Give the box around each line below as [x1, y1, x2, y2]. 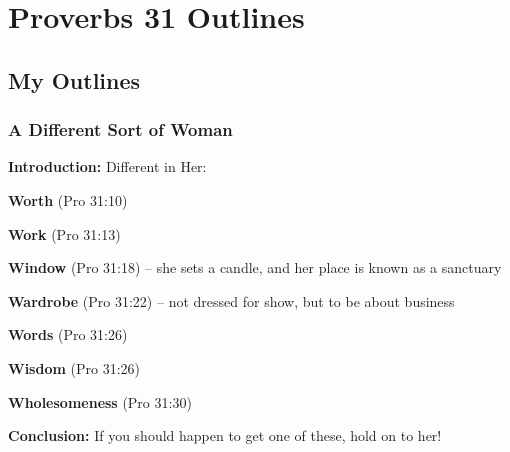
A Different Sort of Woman [8, 117, 233, 142]
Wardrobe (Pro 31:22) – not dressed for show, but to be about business [8, 290, 455, 311]
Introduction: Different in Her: [8, 156, 207, 177]
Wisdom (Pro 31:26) [8, 357, 141, 378]
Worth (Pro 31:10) [8, 189, 128, 210]
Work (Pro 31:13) [8, 223, 121, 244]
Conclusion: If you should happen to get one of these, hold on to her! [8, 425, 442, 446]
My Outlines [8, 64, 141, 95]
